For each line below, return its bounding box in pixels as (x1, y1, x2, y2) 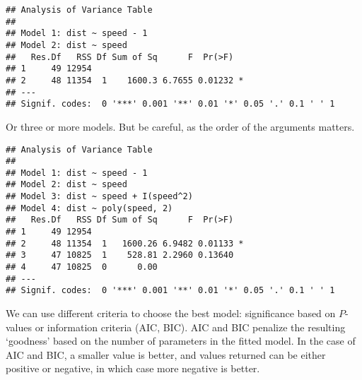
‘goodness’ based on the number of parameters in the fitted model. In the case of (6, 333, 356, 348)
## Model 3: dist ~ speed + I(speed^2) (6, 191, 193, 202)
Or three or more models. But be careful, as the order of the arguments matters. (6, 119, 355, 133)
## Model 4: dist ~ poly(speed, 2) (6, 203, 173, 213)
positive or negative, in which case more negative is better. (6, 361, 260, 376)
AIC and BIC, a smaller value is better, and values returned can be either (6, 347, 326, 362)
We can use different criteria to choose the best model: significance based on (6, 306, 336, 321)
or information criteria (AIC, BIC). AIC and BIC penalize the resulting (35, 319, 346, 334)
